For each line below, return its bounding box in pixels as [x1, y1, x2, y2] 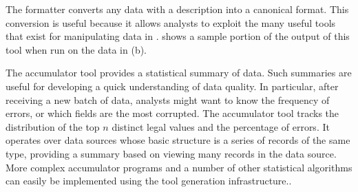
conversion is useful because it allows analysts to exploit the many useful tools [6, 15, 336, 30]
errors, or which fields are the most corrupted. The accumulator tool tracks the [6, 106, 339, 120]
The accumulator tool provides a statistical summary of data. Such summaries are [6, 65, 352, 80]
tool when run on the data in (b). [6, 42, 147, 56]
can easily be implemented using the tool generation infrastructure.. [6, 173, 292, 188]
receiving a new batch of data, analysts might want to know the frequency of [6, 92, 330, 107]
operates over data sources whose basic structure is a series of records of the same [6, 133, 350, 147]
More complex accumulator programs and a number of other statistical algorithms [6, 160, 352, 174]
